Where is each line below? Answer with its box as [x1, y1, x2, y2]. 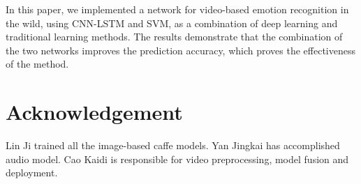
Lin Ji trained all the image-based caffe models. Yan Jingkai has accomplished [6, 138, 340, 153]
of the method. [6, 56, 69, 71]
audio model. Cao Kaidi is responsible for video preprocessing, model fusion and [6, 151, 349, 166]
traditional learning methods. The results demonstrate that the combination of [6, 29, 343, 44]
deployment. [6, 165, 58, 180]
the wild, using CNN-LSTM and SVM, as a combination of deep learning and [6, 15, 338, 30]
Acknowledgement [6, 98, 183, 126]
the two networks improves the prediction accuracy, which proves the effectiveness [6, 43, 356, 57]
